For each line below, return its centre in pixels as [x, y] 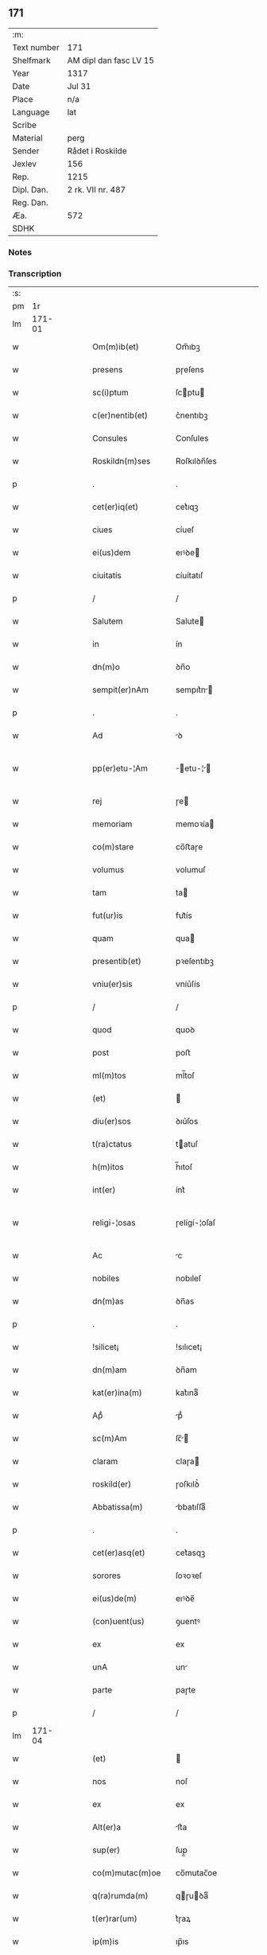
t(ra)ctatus [112, 1145]
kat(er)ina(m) [117, 1393]
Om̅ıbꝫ [188, 347]
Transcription [35, 274]
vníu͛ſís [188, 984]
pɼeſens [190, 370]
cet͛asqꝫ [190, 1553]
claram [105, 1461]
